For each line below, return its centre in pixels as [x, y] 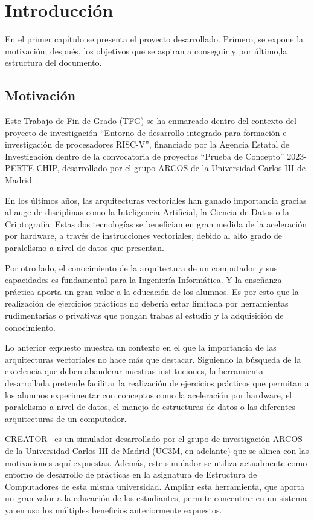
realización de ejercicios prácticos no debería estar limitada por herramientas [147, 303]
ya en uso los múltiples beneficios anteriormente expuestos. [114, 509]
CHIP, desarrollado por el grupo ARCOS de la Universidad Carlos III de [171, 168]
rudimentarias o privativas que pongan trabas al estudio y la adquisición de [144, 315]
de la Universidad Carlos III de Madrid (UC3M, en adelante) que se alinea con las [157, 450]
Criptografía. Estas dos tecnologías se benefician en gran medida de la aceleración [156, 223]
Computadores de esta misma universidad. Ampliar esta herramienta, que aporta [155, 486]
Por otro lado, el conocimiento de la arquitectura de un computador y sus [141, 268]
